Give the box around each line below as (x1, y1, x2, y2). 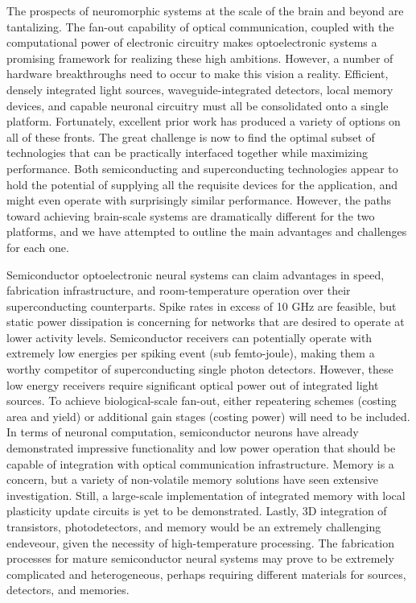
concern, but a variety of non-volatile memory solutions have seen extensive (6, 471, 378, 488)
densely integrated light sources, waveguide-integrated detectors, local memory (6, 81, 393, 97)
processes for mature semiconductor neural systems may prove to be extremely (6, 550, 394, 567)
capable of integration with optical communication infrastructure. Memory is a (6, 455, 394, 472)
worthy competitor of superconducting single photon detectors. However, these (6, 361, 393, 378)
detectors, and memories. (6, 581, 130, 598)
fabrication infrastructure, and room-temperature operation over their (6, 282, 351, 299)
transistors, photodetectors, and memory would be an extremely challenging (6, 518, 381, 535)
